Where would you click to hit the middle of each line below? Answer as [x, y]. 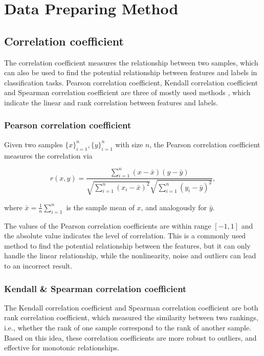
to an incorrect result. [38, 266]
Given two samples [34, 144]
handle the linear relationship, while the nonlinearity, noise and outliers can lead [130, 255]
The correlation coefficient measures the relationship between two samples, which [131, 62]
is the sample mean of [100, 207]
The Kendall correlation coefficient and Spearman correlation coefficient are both [131, 307]
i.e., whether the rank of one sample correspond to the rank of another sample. [128, 328]
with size [129, 144]
